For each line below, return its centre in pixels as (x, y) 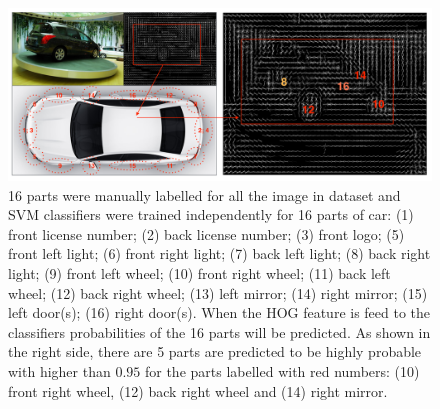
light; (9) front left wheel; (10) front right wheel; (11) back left (199, 273)
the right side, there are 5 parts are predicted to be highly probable (215, 351)
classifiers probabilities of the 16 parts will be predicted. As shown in (219, 331)
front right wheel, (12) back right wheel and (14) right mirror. (198, 390)
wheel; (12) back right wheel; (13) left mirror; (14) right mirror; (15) (218, 292)
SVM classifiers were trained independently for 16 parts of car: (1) (211, 214)
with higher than (59, 371)
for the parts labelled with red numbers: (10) (282, 371)
